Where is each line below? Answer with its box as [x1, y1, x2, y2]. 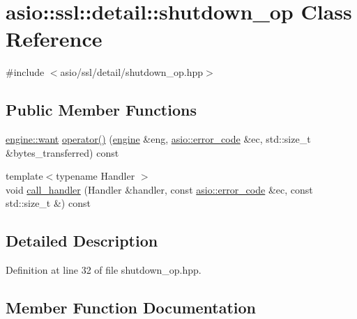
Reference [6, 24, 102, 53]
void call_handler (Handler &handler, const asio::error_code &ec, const [6, 182, 313, 196]
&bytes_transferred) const [6, 145, 119, 159]
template [6, 169, 43, 183]
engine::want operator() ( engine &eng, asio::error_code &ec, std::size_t [6, 132, 311, 146]
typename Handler [56, 169, 135, 183]
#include [6, 65, 45, 79]
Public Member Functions [6, 99, 197, 120]
